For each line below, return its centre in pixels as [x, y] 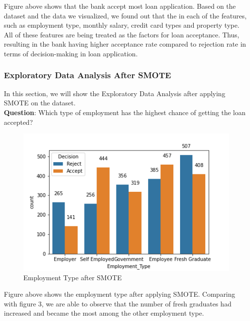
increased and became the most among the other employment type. [104, 313]
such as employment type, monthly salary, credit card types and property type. [122, 25]
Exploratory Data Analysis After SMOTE [88, 75]
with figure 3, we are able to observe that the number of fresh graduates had [118, 303]
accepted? [18, 122]
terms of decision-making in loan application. [71, 53]
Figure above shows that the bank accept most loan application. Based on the [120, 6]
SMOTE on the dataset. [40, 103]
